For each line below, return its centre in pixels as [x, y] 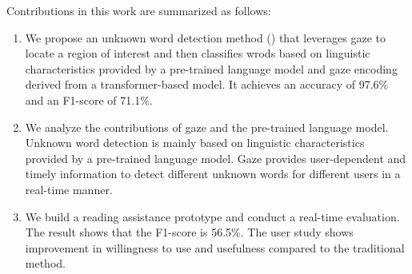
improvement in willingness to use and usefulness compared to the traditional [215, 247]
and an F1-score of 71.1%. [89, 99]
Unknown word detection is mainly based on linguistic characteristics [195, 143]
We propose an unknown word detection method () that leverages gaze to [205, 37]
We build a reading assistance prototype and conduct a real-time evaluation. [212, 216]
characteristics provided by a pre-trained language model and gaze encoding [211, 68]
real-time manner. [69, 189]
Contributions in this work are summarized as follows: [139, 10]
